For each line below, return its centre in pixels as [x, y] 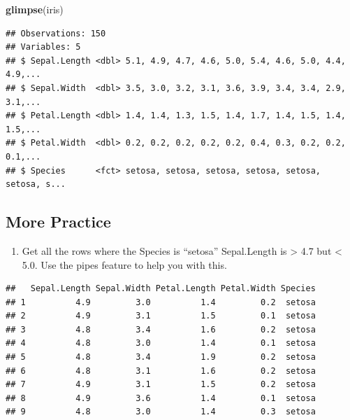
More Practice [58, 222]
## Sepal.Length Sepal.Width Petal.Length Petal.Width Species [161, 289]
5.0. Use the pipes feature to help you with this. [124, 264]
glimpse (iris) [35, 9]
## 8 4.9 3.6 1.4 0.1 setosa [161, 398]
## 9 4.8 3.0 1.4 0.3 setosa [161, 412]
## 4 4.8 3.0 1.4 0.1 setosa [161, 343]
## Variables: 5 [43, 47]
